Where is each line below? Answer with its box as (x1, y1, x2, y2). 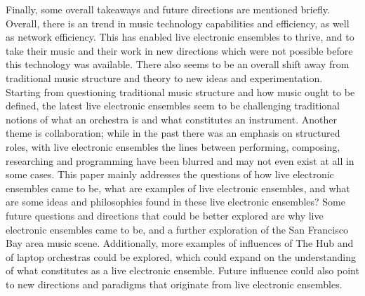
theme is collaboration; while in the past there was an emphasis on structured (6, 126, 340, 140)
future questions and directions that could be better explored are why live (6, 208, 324, 222)
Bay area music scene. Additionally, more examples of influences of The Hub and (6, 236, 354, 250)
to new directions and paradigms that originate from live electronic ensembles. (6, 276, 343, 291)
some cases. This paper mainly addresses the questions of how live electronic (6, 167, 334, 182)
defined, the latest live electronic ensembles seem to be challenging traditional (6, 98, 340, 113)
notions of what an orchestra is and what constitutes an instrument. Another (6, 112, 337, 126)
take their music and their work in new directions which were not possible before (6, 43, 353, 58)
